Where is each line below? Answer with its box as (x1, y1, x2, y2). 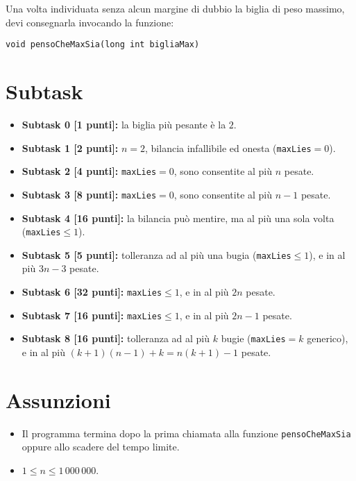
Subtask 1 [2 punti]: (22, 140, 119, 155)
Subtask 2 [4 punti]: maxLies (22, 164, 157, 178)
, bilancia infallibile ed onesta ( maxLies (145, 140, 312, 155)
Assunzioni (6, 385, 111, 414)
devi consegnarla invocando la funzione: (6, 15, 174, 29)
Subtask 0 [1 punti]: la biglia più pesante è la (22, 117, 226, 131)
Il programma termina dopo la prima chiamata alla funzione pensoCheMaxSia (22, 425, 351, 440)
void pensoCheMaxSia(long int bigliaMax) (6, 40, 200, 50)
